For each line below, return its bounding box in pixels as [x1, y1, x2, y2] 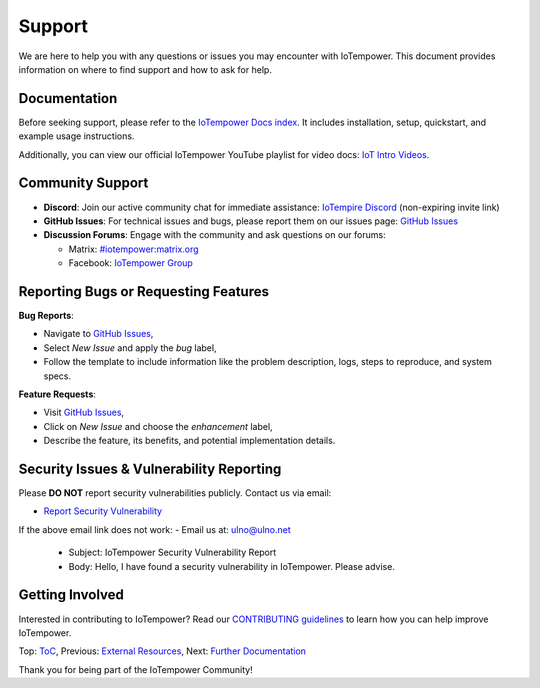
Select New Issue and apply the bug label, [43, 341, 217, 354]
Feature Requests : [18, 388, 97, 400]
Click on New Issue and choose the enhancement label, [43, 420, 274, 432]
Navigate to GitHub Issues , [43, 328, 154, 340]
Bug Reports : [18, 310, 74, 321]
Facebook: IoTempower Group [68, 257, 194, 269]
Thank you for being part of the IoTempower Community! [18, 663, 254, 675]
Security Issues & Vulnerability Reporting [18, 460, 282, 477]
